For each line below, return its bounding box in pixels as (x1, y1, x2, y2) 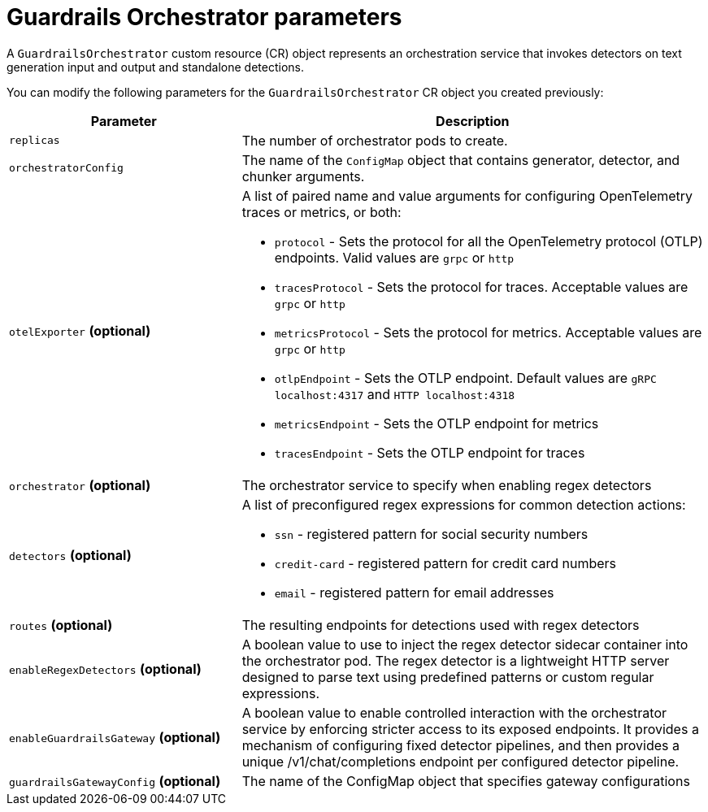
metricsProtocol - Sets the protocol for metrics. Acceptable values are (274, 323, 702, 341)
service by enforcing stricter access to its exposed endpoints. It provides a (241, 720, 699, 737)
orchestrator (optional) (9, 476, 151, 493)
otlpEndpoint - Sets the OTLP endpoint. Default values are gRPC (274, 369, 657, 386)
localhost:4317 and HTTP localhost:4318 (274, 385, 515, 402)
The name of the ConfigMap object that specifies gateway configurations (241, 772, 690, 789)
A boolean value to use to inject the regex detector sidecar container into (241, 636, 688, 653)
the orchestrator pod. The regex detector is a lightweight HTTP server (241, 652, 670, 669)
